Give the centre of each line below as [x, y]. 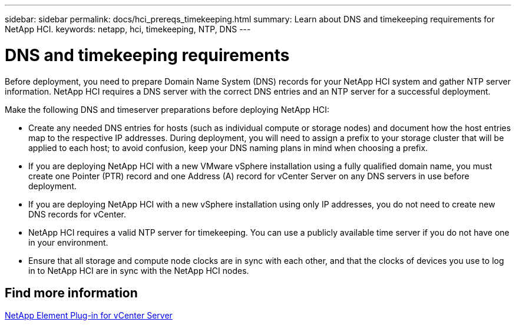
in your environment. [68, 242]
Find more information [71, 293]
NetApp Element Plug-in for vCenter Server [89, 316]
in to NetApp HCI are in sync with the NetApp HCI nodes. [139, 270]
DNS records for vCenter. [77, 214]
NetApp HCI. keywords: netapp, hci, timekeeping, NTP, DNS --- [128, 29]
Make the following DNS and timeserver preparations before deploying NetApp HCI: [167, 109]
